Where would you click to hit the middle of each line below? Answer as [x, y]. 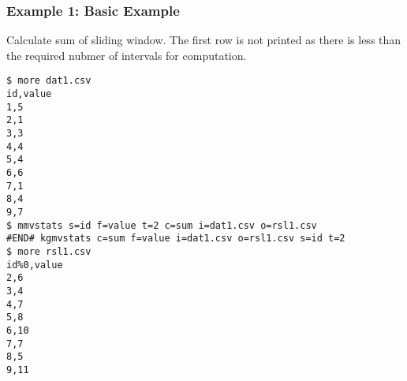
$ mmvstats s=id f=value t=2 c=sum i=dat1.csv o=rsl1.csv [162, 225]
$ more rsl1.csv [49, 251]
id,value [29, 94]
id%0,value [35, 265]
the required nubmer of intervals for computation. [127, 55]
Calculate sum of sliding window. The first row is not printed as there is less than [204, 40]
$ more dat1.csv [49, 81]
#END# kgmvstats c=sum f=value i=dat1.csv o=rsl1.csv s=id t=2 [176, 239]
